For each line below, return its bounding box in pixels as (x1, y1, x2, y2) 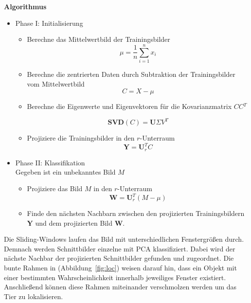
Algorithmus (4, 1, 47, 11)
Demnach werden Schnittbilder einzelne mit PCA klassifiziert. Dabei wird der (4, 243, 235, 253)
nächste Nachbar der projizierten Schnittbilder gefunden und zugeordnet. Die (4, 253, 234, 263)
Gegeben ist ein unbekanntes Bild (15, 167, 116, 177)
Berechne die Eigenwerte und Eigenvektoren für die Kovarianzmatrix (27, 101, 232, 111)
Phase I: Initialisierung (15, 18, 83, 28)
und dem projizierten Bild (35, 217, 113, 228)
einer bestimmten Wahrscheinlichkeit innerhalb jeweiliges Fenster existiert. (4, 272, 226, 282)
